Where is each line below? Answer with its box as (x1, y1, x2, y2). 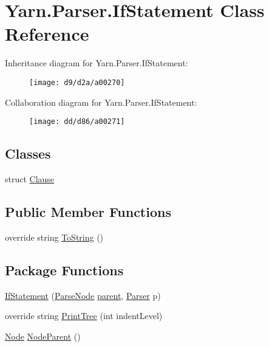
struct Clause (5, 173, 55, 185)
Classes (5, 144, 51, 163)
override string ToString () (5, 230, 104, 243)
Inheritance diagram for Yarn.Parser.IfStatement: (5, 57, 188, 69)
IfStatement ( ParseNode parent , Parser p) (5, 289, 161, 301)
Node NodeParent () (5, 329, 81, 342)
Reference (5, 21, 89, 46)
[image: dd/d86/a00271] (29, 117, 125, 126)
